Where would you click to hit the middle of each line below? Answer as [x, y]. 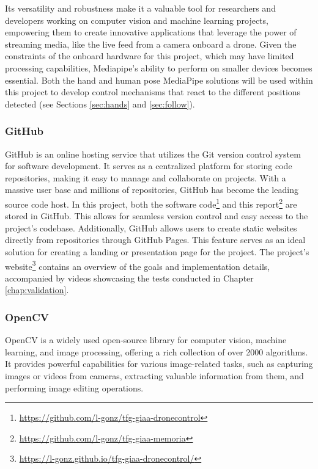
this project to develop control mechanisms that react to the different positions [153, 92]
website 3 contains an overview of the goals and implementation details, [138, 265]
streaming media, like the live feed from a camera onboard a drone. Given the [151, 44]
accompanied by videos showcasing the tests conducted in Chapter [129, 278]
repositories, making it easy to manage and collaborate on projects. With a [146, 177]
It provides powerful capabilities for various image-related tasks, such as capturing [159, 364]
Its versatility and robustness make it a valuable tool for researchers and [140, 8]
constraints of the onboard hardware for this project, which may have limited [150, 56]
